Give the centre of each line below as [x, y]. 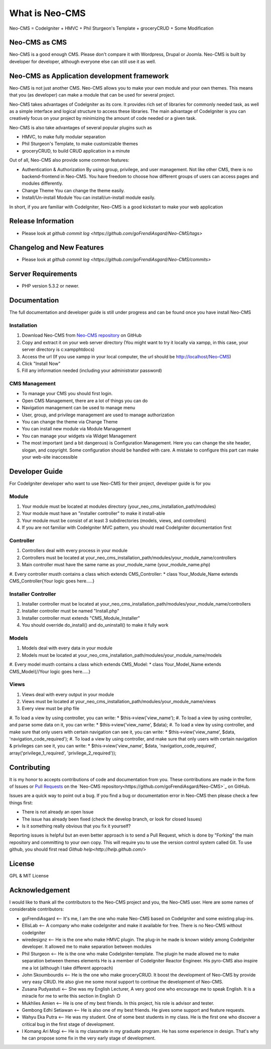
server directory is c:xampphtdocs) [58, 349]
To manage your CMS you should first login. [67, 394]
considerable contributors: [37, 909]
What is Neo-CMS [47, 13]
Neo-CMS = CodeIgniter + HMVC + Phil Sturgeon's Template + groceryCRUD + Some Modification [111, 28]
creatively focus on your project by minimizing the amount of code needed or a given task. [103, 118]
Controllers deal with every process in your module [75, 551]
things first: [21, 802]
